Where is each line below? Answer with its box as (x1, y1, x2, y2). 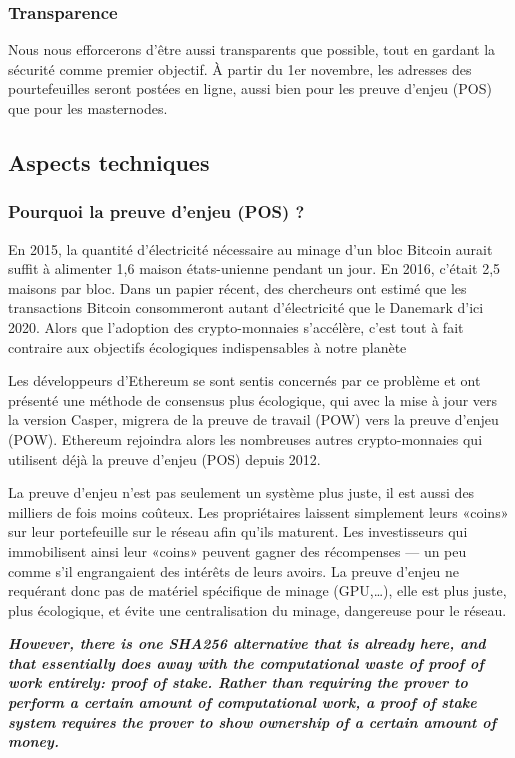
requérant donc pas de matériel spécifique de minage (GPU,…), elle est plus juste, (8, 580, 507, 601)
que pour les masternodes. (8, 98, 168, 118)
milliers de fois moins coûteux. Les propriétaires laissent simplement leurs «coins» (8, 501, 509, 522)
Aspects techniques (8, 146, 210, 177)
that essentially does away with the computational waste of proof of (8, 652, 484, 673)
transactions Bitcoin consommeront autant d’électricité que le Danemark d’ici (8, 297, 484, 318)
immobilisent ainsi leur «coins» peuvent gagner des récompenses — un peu (8, 540, 467, 561)
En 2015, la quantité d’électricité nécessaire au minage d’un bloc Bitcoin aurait (8, 238, 493, 259)
